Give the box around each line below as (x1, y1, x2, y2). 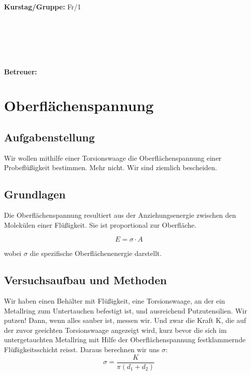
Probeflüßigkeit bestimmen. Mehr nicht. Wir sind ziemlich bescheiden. (4, 162, 217, 173)
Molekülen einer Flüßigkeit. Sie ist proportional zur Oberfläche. (4, 219, 196, 230)
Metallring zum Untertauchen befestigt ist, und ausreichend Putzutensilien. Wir (4, 305, 247, 315)
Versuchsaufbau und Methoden (4, 272, 167, 288)
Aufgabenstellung (4, 129, 95, 144)
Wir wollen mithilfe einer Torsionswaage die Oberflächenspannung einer (4, 152, 222, 163)
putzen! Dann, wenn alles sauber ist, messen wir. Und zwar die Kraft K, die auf (4, 315, 247, 325)
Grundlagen (4, 187, 66, 202)
